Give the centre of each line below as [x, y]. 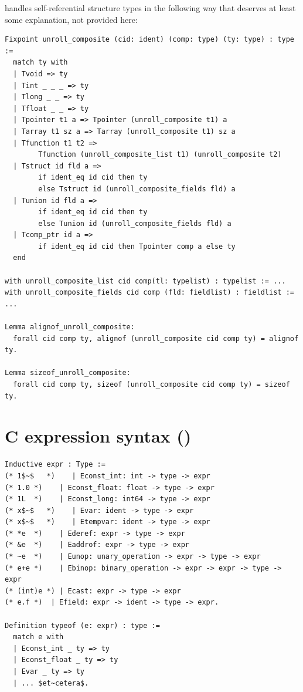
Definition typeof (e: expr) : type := [82, 625]
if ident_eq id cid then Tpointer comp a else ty [137, 246]
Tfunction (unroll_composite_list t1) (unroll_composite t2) [160, 155]
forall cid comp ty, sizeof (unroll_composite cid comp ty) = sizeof [151, 384]
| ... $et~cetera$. [51, 683]
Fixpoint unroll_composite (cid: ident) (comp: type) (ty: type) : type [149, 40]
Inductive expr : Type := [55, 465]
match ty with [40, 63]
